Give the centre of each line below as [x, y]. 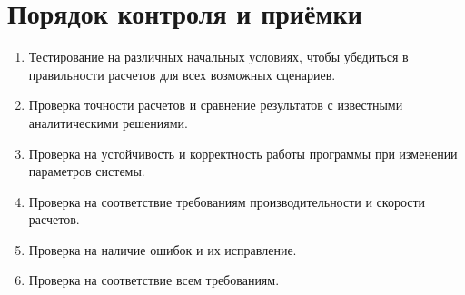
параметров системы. [87, 171]
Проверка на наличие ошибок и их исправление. [163, 249]
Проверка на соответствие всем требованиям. [154, 280]
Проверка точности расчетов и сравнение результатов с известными [216, 105]
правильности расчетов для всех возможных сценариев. [182, 74]
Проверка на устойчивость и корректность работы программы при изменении [243, 153]
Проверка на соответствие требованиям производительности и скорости [227, 201]
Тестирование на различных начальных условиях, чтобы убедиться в [218, 57]
